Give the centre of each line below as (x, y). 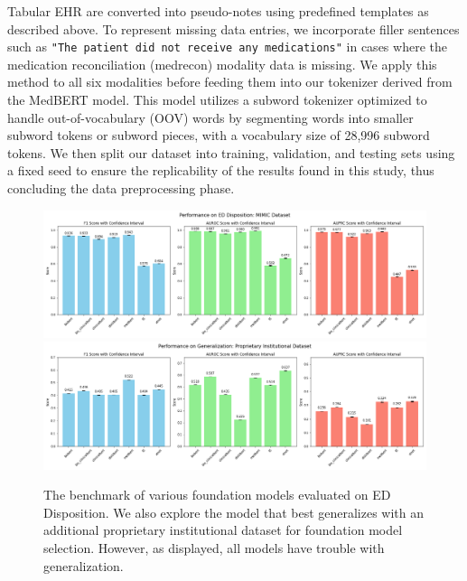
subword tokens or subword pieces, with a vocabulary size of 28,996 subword (219, 135)
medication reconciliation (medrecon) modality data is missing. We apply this (222, 64)
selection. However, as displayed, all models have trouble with (214, 547)
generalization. (84, 565)
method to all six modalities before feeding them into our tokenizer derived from (230, 82)
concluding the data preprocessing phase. (121, 188)
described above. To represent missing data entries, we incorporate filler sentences (233, 28)
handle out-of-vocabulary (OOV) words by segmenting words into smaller (210, 117)
